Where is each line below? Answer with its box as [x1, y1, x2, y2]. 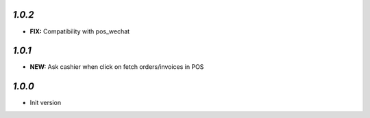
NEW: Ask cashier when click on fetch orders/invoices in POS [29, 63, 204, 71]
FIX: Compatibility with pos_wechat [29, 27, 130, 35]
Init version [29, 99, 62, 107]
